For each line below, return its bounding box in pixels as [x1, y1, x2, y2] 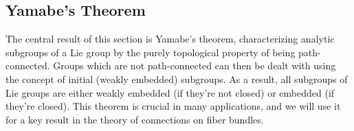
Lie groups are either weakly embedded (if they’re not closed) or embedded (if [5, 85, 335, 99]
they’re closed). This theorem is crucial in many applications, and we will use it [5, 99, 341, 113]
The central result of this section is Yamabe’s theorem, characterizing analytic [5, 32, 335, 46]
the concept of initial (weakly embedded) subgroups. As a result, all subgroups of [5, 71, 348, 86]
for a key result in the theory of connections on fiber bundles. [5, 112, 264, 126]
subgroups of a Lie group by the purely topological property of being [5, 45, 296, 59]
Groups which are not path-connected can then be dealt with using [53, 58, 336, 73]
